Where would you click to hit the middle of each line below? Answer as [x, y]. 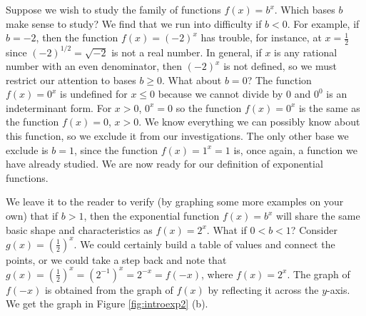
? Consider [314, 229]
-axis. [339, 289]
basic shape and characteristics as [79, 229]
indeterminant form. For [59, 107]
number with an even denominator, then [94, 66]
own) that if [32, 216]
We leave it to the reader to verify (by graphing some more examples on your [175, 202]
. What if [227, 229]
